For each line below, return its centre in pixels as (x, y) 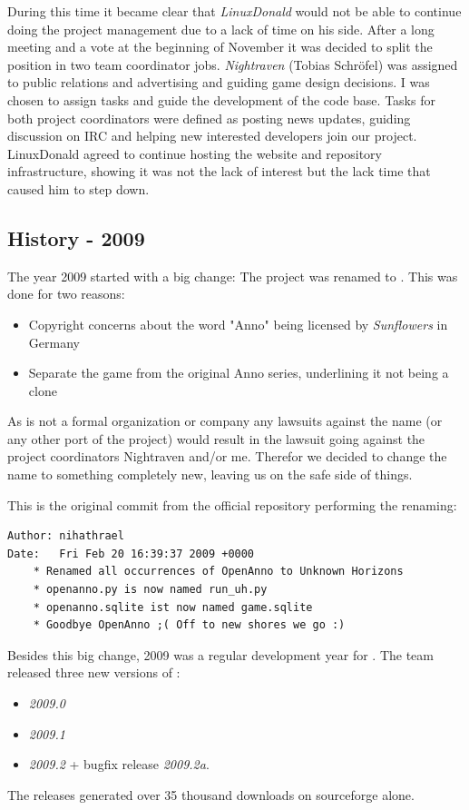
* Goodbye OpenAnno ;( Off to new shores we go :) (189, 625)
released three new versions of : (94, 672)
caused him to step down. (78, 188)
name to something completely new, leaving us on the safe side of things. (210, 474)
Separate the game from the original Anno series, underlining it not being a (239, 373)
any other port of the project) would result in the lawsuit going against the (216, 438)
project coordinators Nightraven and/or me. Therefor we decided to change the (227, 456)
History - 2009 (76, 237)
